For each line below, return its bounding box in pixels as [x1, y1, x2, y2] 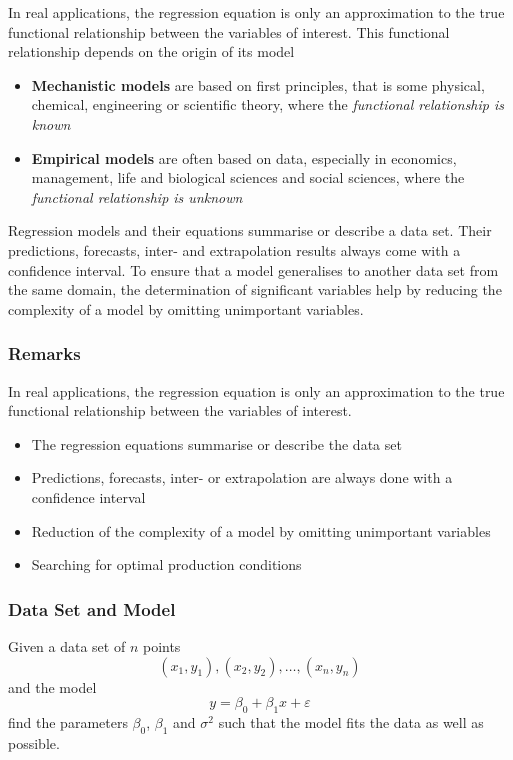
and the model [8, 676, 97, 697]
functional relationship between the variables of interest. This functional [8, 21, 450, 42]
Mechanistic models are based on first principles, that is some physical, [31, 74, 485, 95]
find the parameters [8, 711, 128, 732]
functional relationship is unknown [31, 186, 243, 207]
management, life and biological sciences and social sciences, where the [31, 167, 465, 188]
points [142, 635, 181, 656]
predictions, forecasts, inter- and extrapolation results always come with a [8, 239, 461, 260]
